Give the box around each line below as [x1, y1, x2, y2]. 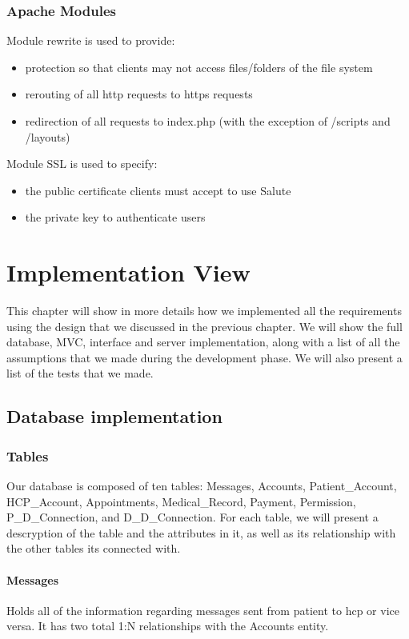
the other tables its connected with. [6, 540, 181, 557]
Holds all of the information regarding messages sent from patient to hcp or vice [6, 601, 399, 618]
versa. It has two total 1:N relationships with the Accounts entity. [6, 617, 329, 634]
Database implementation [6, 404, 223, 429]
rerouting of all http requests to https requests [25, 86, 253, 102]
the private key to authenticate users [25, 209, 206, 226]
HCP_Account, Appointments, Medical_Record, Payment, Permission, [6, 493, 356, 509]
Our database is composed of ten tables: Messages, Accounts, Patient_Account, [6, 477, 397, 494]
